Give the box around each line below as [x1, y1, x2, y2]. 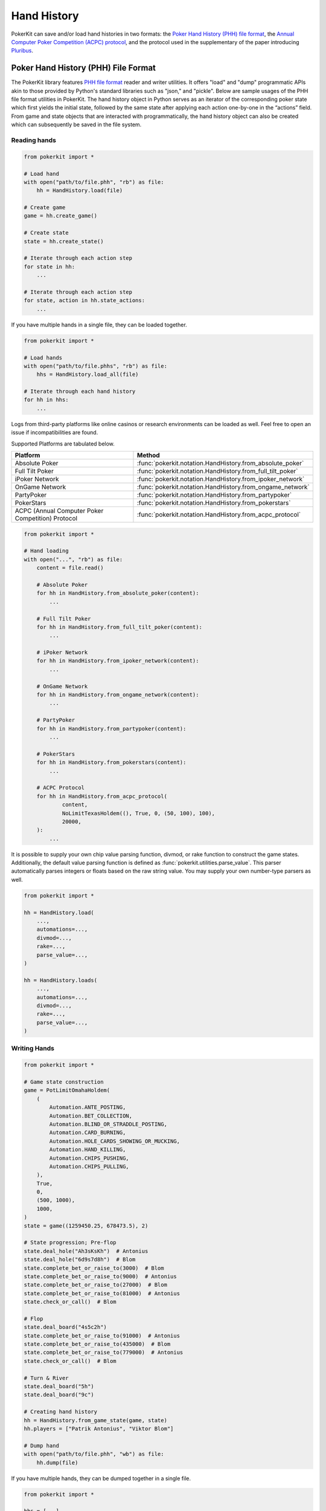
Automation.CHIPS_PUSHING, [49, 1154, 129, 1162]
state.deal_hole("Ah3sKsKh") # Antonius [24, 1247, 149, 1254]
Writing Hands [11, 1044, 54, 1053]
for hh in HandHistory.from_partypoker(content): [36, 725, 187, 732]
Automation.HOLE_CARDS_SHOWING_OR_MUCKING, [49, 1137, 181, 1145]
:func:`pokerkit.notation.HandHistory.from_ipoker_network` [136, 475, 305, 484]
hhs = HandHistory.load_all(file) [36, 371, 139, 378]
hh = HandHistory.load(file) [36, 187, 123, 194]
